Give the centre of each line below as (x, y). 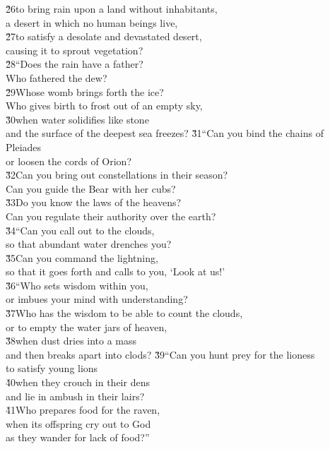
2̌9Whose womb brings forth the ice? (85, 91)
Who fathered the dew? (57, 77)
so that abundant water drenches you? (89, 244)
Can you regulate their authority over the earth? (111, 216)
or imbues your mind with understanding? (97, 299)
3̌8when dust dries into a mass (71, 341)
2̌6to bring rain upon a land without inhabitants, (112, 8)
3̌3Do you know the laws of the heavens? (94, 202)
